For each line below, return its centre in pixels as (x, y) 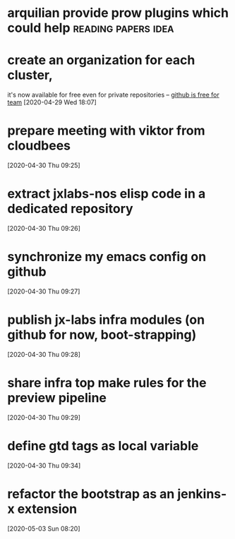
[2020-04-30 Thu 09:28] (44, 354)
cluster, (30, 75)
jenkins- (202, 493)
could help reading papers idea (91, 28)
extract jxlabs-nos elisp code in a (107, 194)
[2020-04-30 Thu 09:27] (44, 291)
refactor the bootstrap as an (91, 493)
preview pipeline (57, 398)
